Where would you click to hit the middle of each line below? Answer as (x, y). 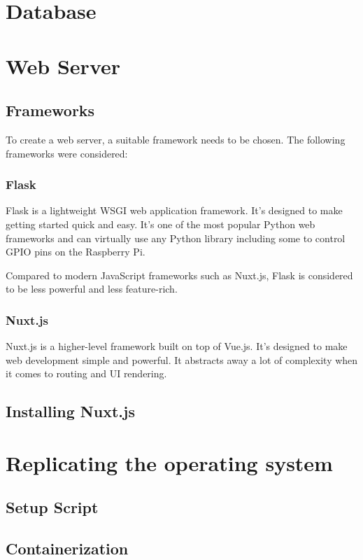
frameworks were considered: (67, 153)
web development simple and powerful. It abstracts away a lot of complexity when (182, 359)
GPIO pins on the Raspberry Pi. (76, 252)
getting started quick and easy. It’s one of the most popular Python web (161, 224)
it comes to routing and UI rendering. (86, 373)
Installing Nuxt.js (70, 411)
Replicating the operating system (169, 462)
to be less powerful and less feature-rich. (92, 289)
